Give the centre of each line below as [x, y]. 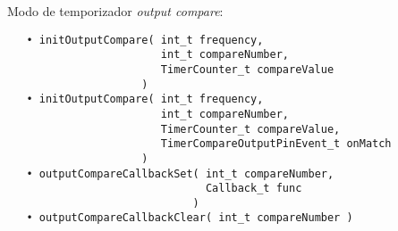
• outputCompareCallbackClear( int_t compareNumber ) [190, 218]
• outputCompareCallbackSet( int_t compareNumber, [180, 173]
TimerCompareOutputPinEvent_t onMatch [276, 144]
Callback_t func [254, 189]
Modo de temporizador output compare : [115, 11]
